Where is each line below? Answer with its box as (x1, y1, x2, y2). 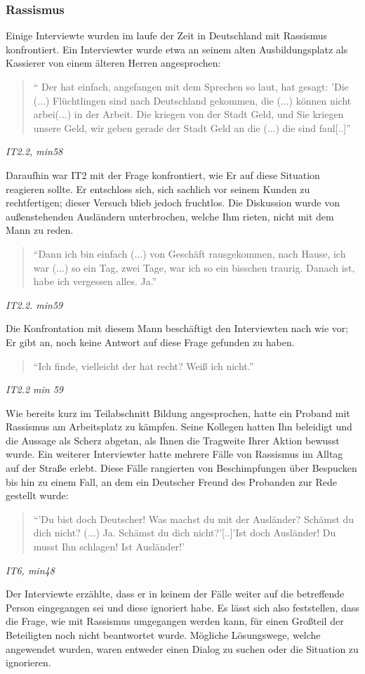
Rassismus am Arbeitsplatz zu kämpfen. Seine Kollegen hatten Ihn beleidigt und (6, 419, 352, 434)
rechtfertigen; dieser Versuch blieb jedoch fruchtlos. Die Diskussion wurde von (6, 195, 340, 210)
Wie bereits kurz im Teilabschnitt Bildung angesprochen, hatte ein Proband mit (6, 405, 350, 420)
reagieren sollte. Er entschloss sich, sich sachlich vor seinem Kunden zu (6, 181, 310, 196)
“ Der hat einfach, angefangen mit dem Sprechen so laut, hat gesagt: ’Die (33, 79, 349, 93)
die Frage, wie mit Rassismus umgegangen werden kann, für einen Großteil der (6, 614, 344, 628)
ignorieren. (6, 655, 51, 670)
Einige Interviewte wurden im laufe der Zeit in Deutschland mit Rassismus (6, 28, 328, 43)
